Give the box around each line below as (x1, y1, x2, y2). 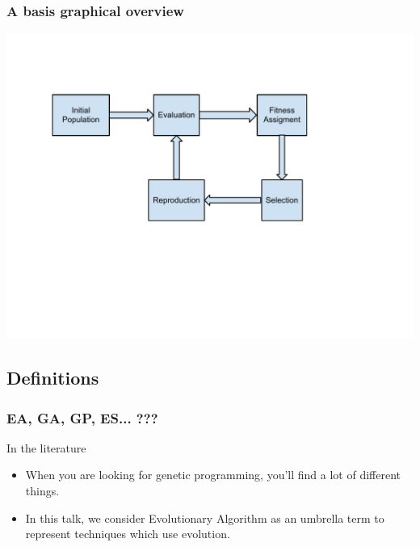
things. (25, 482, 60, 499)
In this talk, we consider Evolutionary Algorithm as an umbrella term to (25, 509, 384, 526)
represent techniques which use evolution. (25, 525, 230, 542)
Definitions (6, 365, 99, 390)
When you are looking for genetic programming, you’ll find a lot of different (25, 466, 401, 483)
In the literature (6, 439, 86, 456)
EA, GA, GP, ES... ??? (6, 407, 158, 427)
